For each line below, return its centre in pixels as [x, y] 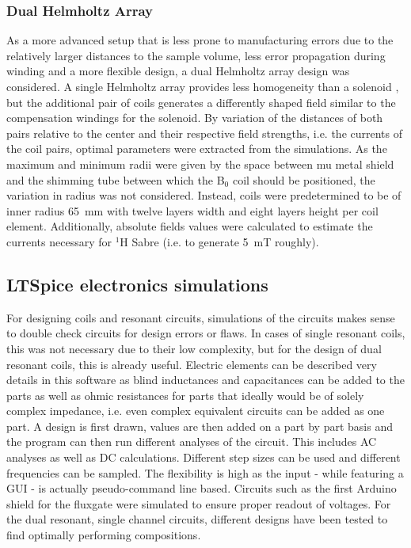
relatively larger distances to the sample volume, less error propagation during [196, 55]
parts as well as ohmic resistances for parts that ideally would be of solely [185, 395]
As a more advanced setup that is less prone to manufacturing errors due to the [200, 40]
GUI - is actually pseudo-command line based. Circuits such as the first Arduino [202, 488]
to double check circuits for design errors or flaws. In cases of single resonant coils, [206, 333]
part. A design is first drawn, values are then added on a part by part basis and [200, 426]
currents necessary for [59, 241]
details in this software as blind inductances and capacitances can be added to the [205, 380]
